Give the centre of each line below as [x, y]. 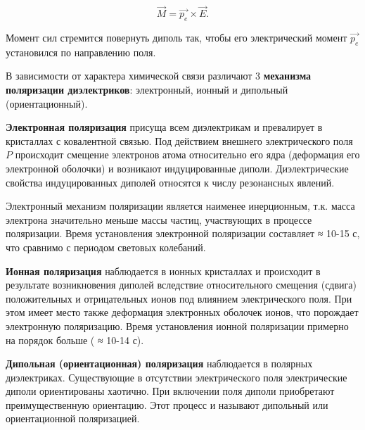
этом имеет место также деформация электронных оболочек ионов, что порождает [182, 312]
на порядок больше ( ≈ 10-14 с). [75, 340]
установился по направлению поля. [81, 52]
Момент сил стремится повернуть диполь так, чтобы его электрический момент [177, 38]
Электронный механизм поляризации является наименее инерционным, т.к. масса [180, 206]
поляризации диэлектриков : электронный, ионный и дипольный [147, 89]
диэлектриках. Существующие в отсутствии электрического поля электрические [177, 377]
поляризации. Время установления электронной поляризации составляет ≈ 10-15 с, [183, 233]
